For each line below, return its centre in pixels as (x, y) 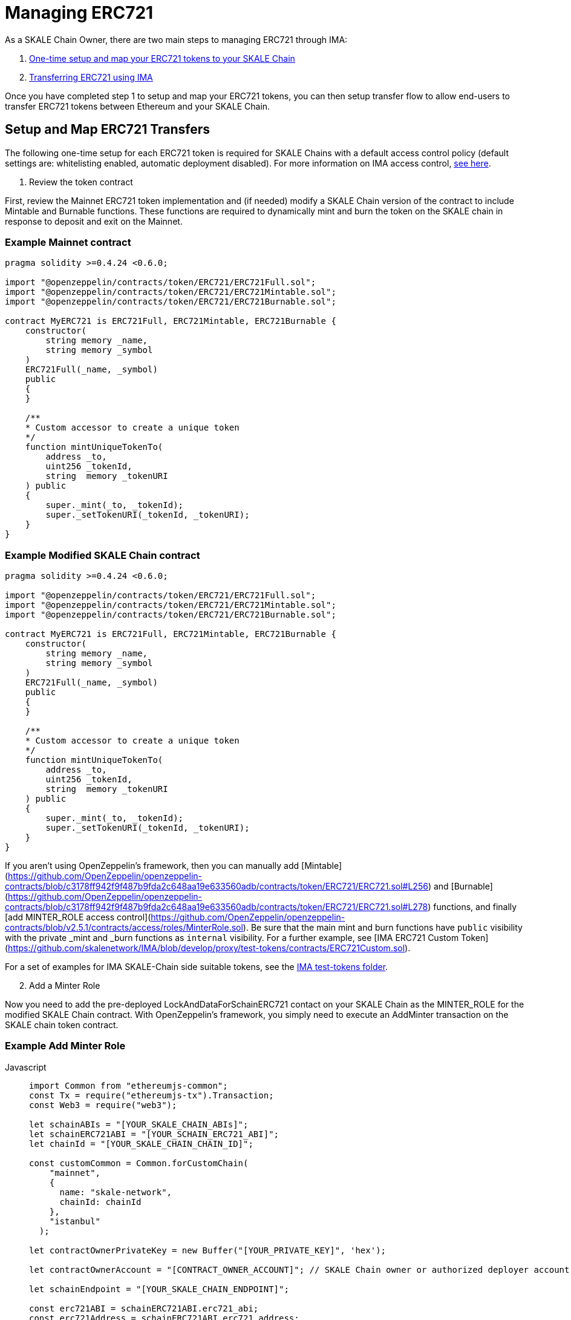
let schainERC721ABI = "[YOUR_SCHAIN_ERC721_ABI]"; (154, 1134)
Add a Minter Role (65, 986)
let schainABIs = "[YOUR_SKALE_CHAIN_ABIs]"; (139, 1124)
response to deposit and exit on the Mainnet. (94, 221)
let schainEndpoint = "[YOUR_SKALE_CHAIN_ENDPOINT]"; (159, 1289)
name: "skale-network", (116, 1192)
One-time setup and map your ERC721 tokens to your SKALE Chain (162, 58)
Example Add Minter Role (65, 1046)
